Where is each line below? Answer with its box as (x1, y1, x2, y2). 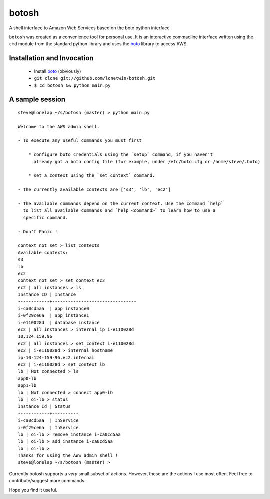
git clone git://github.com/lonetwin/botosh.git (34, 75, 156, 81)
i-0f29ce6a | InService (18, 425, 79, 430)
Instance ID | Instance (18, 292, 76, 297)
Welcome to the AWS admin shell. (18, 124, 100, 129)
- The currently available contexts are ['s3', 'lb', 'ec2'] (18, 187, 171, 192)
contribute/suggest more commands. (9, 478, 86, 484)
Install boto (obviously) (34, 68, 81, 74)
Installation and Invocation (9, 54, 94, 62)
